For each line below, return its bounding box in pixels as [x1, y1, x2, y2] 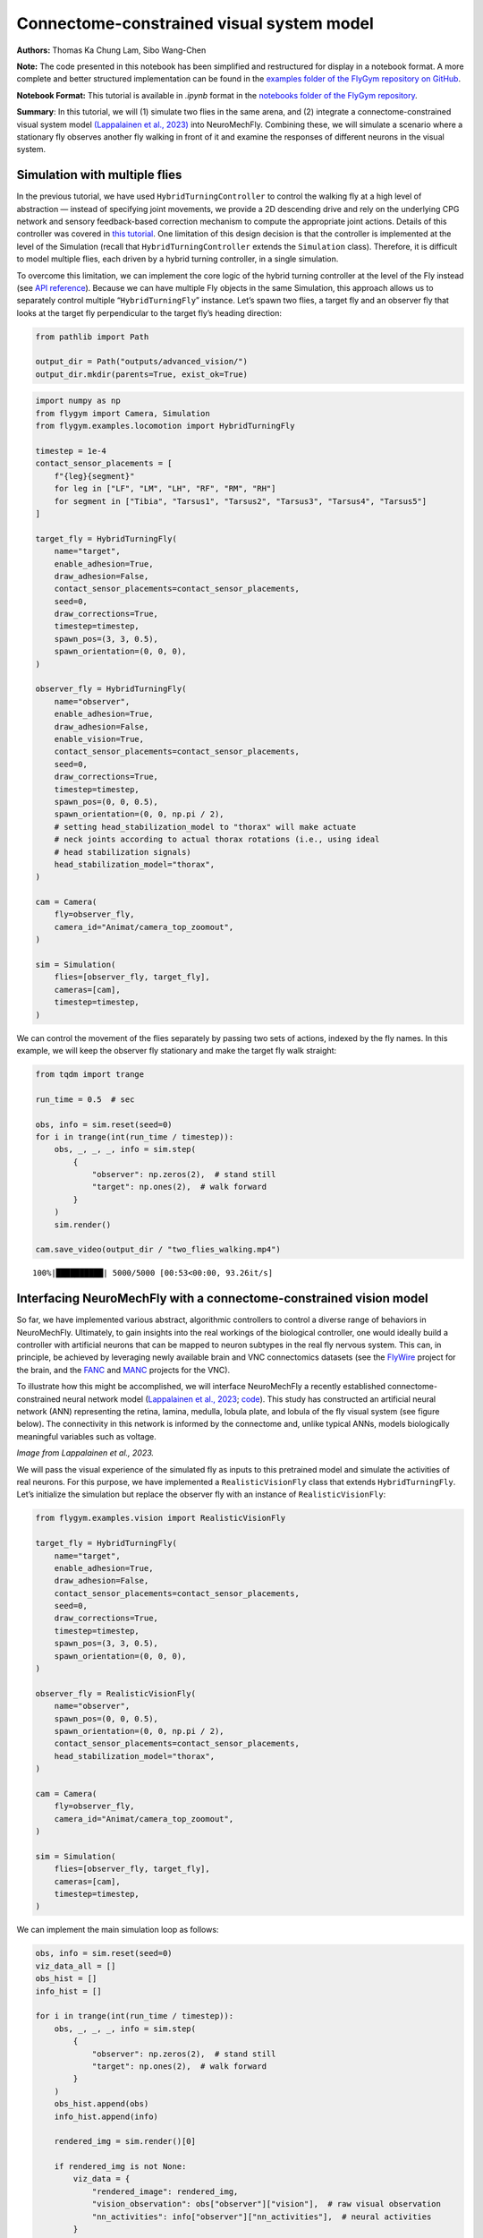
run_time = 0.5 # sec [35, 1094, 135, 1105]
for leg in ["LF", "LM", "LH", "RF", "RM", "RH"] [54, 483, 276, 494]
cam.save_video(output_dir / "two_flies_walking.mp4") [35, 1244, 281, 1255]
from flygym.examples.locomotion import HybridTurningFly [35, 421, 295, 431]
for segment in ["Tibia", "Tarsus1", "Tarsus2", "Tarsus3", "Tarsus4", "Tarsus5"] [54, 496, 428, 506]
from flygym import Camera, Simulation [35, 408, 210, 418]
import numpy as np [35, 396, 121, 406]
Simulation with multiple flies [16, 167, 182, 183]
